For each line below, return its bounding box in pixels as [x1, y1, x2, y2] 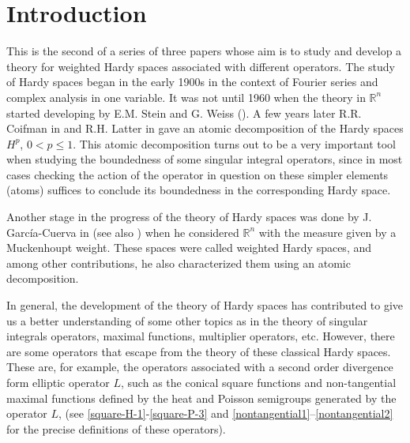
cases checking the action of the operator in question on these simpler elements [6, 166, 389, 182]
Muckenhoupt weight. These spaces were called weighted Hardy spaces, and [6, 239, 372, 256]
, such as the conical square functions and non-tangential [121, 374, 397, 390]
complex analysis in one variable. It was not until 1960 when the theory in [6, 88, 366, 105]
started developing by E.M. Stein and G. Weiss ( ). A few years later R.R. [6, 104, 362, 121]
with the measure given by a [258, 223, 397, 240]
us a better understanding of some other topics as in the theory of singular [6, 312, 368, 328]
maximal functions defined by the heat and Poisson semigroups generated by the [6, 389, 397, 406]
